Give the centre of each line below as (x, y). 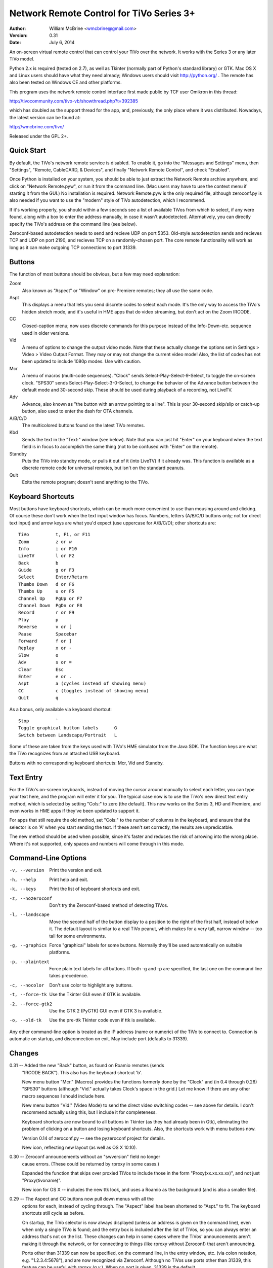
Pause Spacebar (48, 634)
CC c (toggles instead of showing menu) (84, 691)
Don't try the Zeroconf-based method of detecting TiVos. (109, 905)
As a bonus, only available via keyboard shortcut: (61, 709)
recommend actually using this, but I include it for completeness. (89, 1112)
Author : (18, 28)
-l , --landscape (30, 915)
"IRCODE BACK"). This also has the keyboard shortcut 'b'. (82, 1072)
